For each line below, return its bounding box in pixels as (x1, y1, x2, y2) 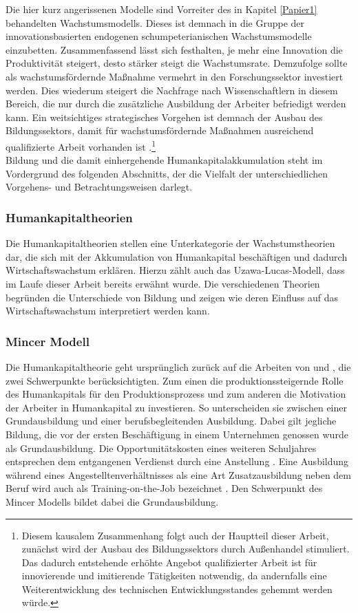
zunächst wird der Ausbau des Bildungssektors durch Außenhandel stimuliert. (21, 541, 350, 556)
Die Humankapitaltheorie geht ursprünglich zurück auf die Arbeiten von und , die (6, 359, 351, 374)
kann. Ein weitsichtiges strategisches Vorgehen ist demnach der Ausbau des (6, 109, 323, 124)
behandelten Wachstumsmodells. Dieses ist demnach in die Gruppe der (6, 15, 305, 30)
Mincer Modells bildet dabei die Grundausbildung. (6, 494, 219, 508)
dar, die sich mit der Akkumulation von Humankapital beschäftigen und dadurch (6, 249, 348, 264)
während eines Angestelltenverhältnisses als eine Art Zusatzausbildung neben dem (6, 467, 351, 482)
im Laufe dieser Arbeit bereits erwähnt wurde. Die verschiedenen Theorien (6, 276, 320, 290)
